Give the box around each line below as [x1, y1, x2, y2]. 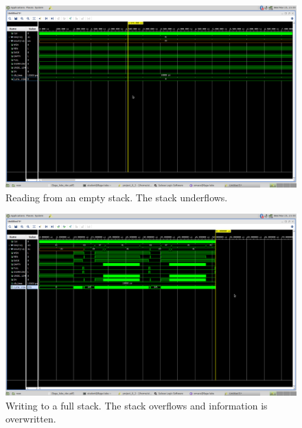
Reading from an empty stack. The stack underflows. [5, 190, 228, 204]
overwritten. [5, 412, 56, 426]
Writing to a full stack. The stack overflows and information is [5, 398, 268, 412]
